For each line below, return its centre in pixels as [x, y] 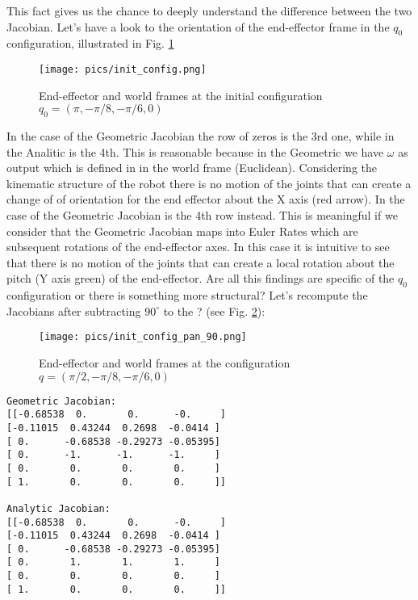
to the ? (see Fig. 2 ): [214, 310]
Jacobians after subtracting [74, 310]
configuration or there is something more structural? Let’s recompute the [187, 295]
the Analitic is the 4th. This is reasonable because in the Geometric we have [195, 151]
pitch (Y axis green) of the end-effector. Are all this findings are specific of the [201, 278]
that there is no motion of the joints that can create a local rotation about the [201, 262]
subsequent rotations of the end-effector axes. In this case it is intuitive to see [198, 247]
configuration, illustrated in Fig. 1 [90, 43]
